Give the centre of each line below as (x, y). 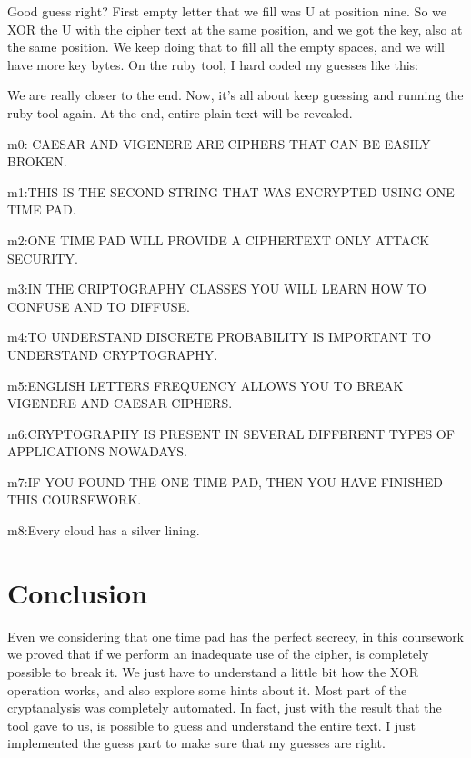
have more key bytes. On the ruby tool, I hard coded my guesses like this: (213, 64)
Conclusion (78, 592)
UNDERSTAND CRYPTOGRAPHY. (113, 354)
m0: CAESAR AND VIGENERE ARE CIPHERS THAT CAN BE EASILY (219, 143)
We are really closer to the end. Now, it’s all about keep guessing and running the (235, 95)
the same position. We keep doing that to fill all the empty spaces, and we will (226, 47)
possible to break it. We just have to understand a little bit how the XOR (213, 671)
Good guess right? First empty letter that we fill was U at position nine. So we (227, 11)
